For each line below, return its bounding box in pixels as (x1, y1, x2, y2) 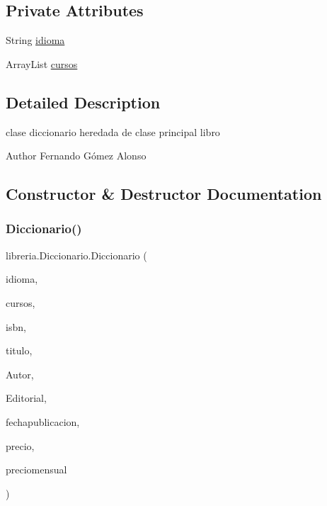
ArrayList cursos (6, 56, 78, 71)
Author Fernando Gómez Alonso (6, 148, 147, 163)
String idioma (6, 33, 65, 47)
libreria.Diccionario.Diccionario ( (6, 247, 147, 262)
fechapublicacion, (6, 414, 80, 429)
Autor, (6, 366, 34, 381)
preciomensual (6, 462, 67, 477)
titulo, (6, 343, 33, 358)
